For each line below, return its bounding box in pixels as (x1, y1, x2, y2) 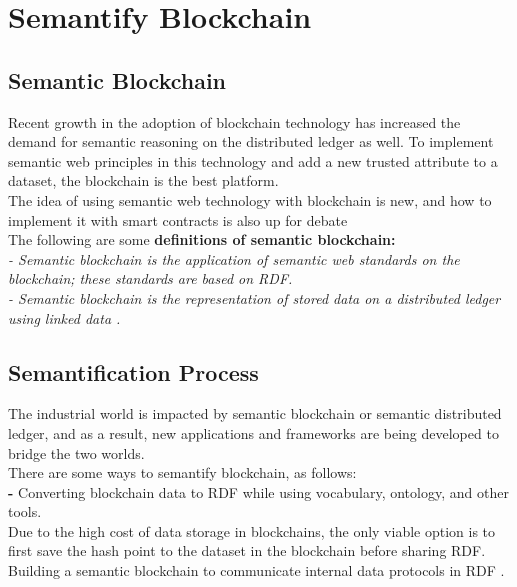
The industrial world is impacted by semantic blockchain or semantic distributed (8, 403, 502, 424)
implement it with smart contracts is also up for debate (8, 209, 348, 230)
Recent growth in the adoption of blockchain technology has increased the (8, 111, 461, 132)
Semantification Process (8, 356, 259, 387)
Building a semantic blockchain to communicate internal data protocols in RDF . (8, 560, 505, 581)
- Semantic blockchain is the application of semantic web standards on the (8, 248, 460, 269)
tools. (8, 501, 42, 522)
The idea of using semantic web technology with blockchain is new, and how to (8, 189, 492, 210)
